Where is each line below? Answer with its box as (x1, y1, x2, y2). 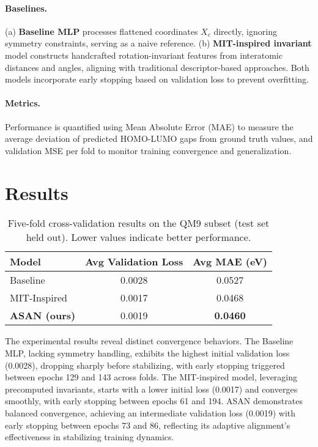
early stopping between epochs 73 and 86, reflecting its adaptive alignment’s (5, 418, 290, 431)
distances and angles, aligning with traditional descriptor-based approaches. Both (5, 61, 309, 73)
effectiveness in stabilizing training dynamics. (5, 430, 174, 443)
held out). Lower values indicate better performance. (26, 230, 251, 245)
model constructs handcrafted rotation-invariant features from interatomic (5, 48, 283, 61)
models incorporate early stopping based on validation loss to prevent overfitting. (5, 73, 309, 86)
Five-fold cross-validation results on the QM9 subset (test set (7, 216, 270, 231)
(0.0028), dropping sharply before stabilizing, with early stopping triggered (5, 358, 285, 371)
